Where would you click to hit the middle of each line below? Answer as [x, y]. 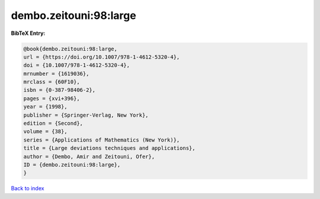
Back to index [28, 188]
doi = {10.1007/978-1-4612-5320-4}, [77, 65]
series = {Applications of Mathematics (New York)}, [102, 140]
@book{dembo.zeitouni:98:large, [71, 49]
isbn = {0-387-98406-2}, [60, 90]
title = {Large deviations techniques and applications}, [109, 148]
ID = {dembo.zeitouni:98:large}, [72, 165]
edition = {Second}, [53, 123]
